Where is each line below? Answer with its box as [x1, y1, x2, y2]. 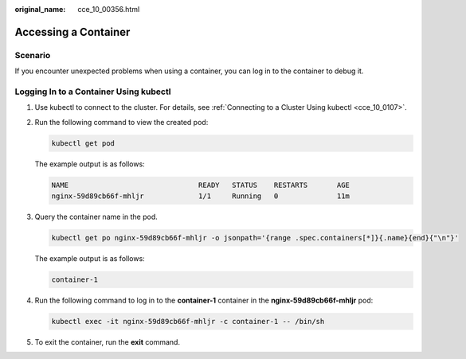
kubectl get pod [51, 139, 116, 147]
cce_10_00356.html [77, 5, 140, 14]
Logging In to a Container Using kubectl [14, 86, 171, 97]
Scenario [14, 49, 51, 60]
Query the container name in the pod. [34, 212, 159, 222]
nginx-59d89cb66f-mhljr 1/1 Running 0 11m [51, 192, 350, 201]
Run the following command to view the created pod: [34, 117, 209, 127]
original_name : [14, 5, 66, 14]
